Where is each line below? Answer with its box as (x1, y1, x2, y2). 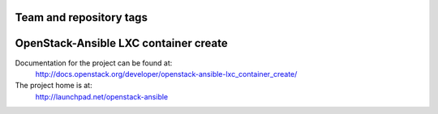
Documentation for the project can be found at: (15, 57, 173, 68)
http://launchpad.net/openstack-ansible (35, 91, 169, 101)
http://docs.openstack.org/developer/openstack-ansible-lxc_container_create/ (35, 69, 298, 78)
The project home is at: (15, 81, 92, 91)
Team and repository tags (15, 11, 148, 24)
